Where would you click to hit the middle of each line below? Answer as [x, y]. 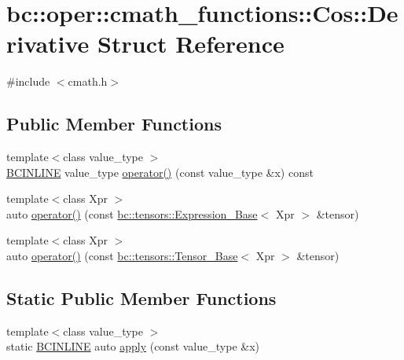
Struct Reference [191, 44]
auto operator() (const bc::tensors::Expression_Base [132, 213]
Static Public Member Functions [141, 298]
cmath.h [88, 81]
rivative [48, 44]
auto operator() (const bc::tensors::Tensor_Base [122, 256]
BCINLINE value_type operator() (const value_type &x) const [160, 172]
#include [28, 81]
